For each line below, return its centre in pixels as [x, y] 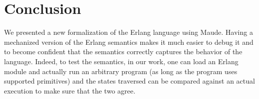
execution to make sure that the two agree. [70, 90]
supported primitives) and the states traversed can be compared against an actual [129, 81]
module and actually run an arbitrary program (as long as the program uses [121, 71]
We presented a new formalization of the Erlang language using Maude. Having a [128, 32]
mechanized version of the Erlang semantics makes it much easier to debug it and [129, 42]
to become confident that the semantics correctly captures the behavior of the [123, 51]
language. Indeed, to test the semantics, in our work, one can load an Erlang [121, 61]
